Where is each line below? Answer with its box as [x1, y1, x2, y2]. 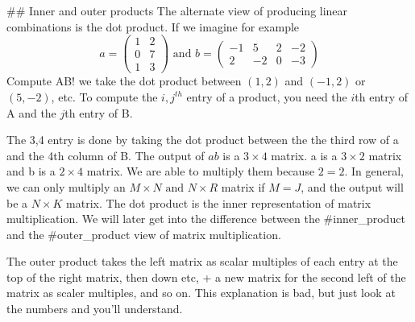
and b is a [6, 163, 56, 180]
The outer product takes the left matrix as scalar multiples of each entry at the [6, 253, 398, 270]
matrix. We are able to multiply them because [86, 163, 315, 180]
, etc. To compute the [51, 88, 158, 105]
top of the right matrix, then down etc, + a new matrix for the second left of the [6, 268, 406, 285]
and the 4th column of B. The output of [6, 147, 205, 163]
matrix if [221, 178, 265, 195]
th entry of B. [64, 104, 133, 121]
